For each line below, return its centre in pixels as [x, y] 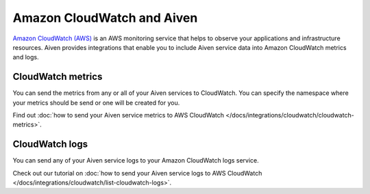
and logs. [26, 57]
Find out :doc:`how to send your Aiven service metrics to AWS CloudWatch [119, 115]
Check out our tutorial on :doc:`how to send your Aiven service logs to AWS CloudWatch [137, 173]
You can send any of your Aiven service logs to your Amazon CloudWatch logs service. [136, 161]
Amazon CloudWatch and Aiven [105, 18]
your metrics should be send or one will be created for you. [96, 102]
